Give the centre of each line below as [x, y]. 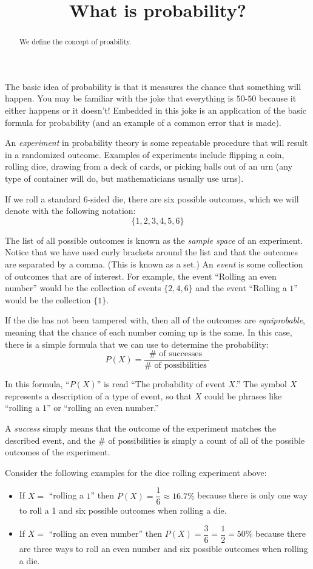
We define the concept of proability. [75, 42]
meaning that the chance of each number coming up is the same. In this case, [149, 332]
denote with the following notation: [70, 211]
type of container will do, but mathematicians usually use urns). [124, 178]
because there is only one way [253, 495]
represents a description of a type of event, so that [99, 395]
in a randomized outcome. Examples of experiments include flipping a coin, [145, 154]
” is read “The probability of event [161, 384]
